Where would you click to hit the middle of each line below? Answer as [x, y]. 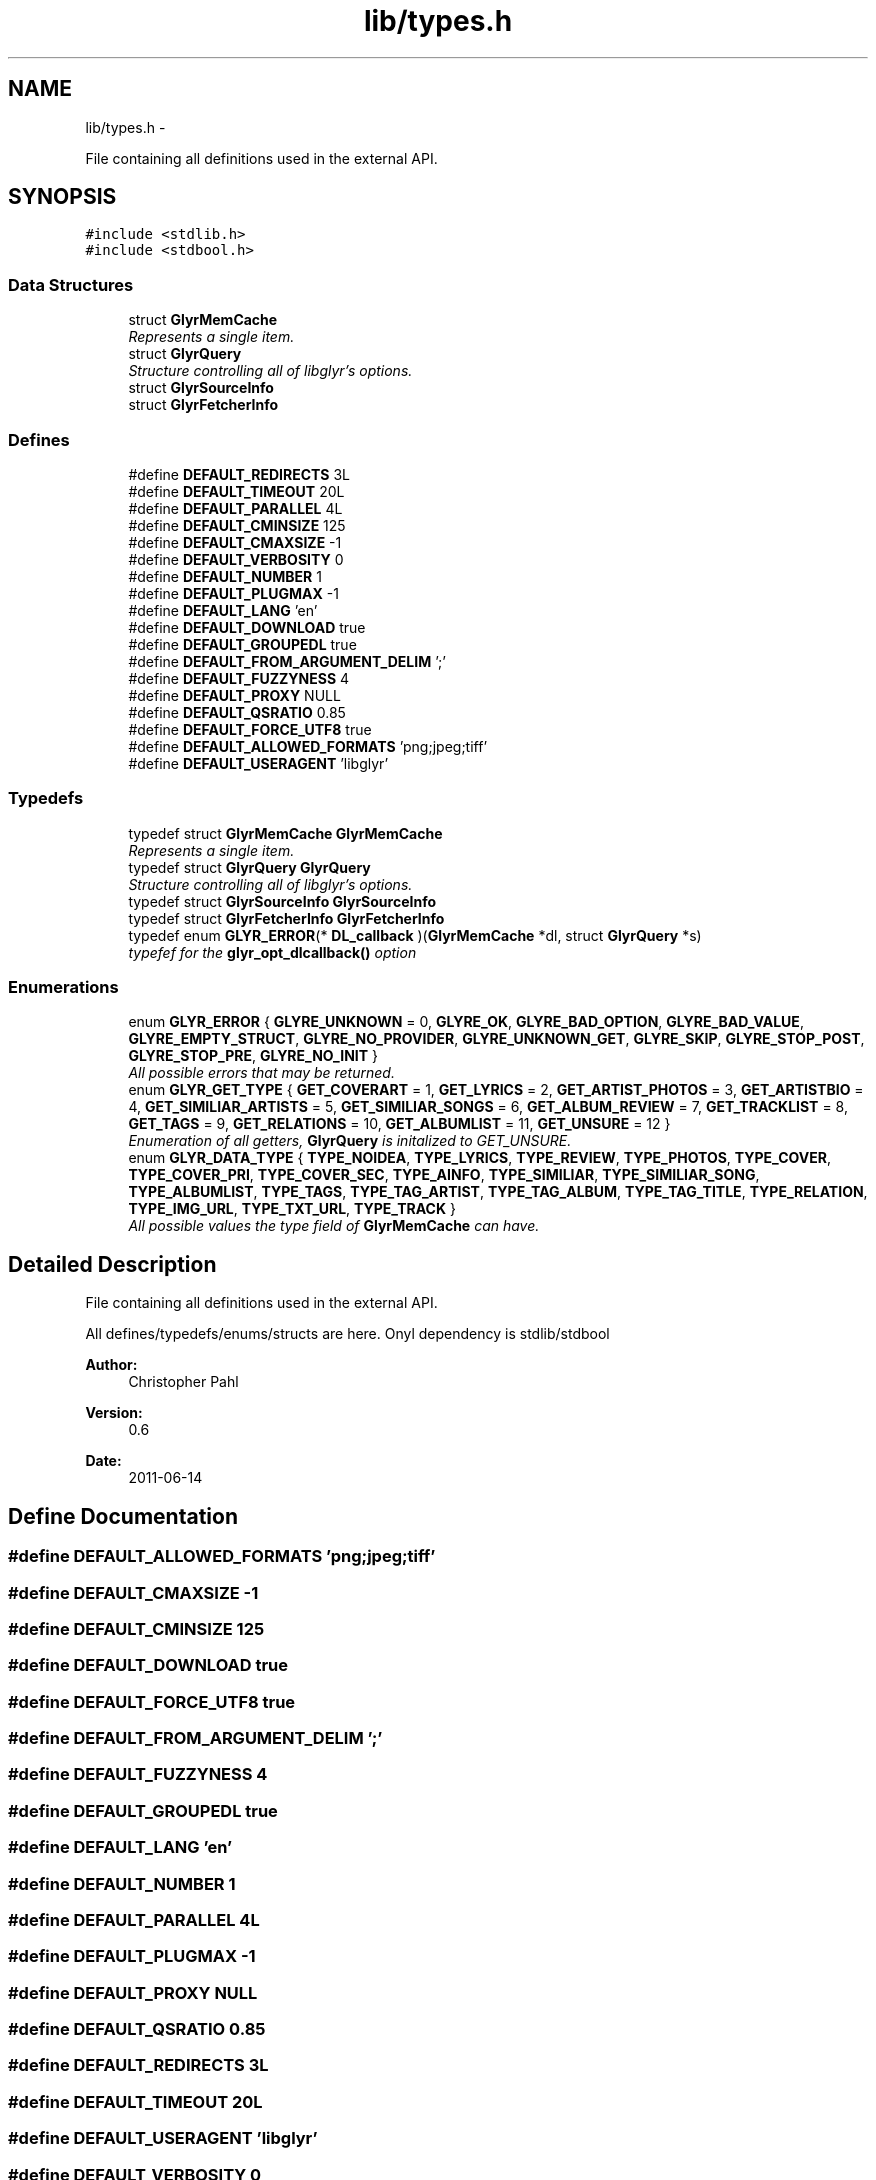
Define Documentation [123, 1516]
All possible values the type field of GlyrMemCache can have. [334, 1226]
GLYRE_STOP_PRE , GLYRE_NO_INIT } [253, 1056]
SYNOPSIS [62, 197]
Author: [111, 1365]
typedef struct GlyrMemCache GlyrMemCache [285, 833]
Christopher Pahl [183, 1382]
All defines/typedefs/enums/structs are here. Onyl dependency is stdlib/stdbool [347, 1334]
